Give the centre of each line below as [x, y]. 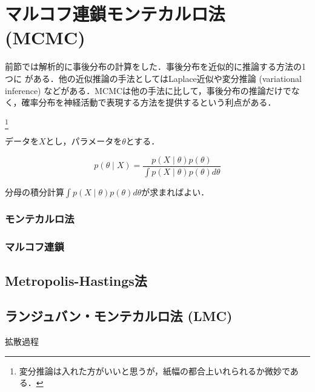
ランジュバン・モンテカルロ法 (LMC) [119, 316]
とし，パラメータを [84, 141]
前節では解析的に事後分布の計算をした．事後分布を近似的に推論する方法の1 [155, 66]
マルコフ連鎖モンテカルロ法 [115, 14]
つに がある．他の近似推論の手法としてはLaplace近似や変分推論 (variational [153, 78]
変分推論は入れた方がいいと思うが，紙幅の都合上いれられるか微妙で [154, 370]
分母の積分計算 [35, 191]
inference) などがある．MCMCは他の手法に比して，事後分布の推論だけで [148, 90]
